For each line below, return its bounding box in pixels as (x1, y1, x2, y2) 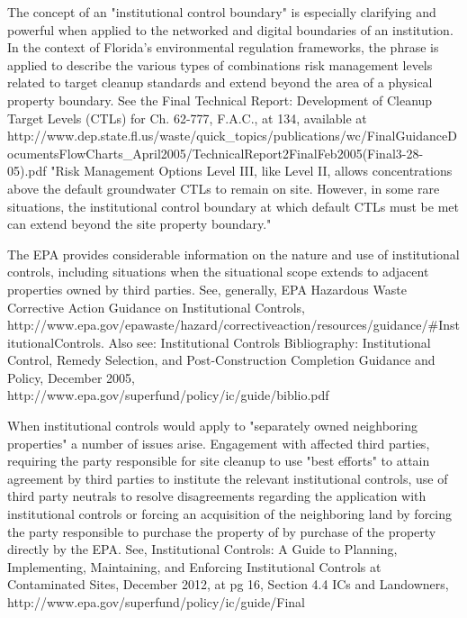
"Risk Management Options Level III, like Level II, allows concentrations (50, 161, 453, 180)
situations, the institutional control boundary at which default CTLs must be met (7, 196, 459, 215)
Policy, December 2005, (7, 368, 135, 386)
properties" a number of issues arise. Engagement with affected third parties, (7, 433, 430, 452)
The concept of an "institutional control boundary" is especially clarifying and (7, 3, 436, 21)
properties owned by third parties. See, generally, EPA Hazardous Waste (7, 279, 407, 298)
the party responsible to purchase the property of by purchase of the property (7, 522, 436, 541)
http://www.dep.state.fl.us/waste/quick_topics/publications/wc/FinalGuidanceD (7, 126, 457, 145)
